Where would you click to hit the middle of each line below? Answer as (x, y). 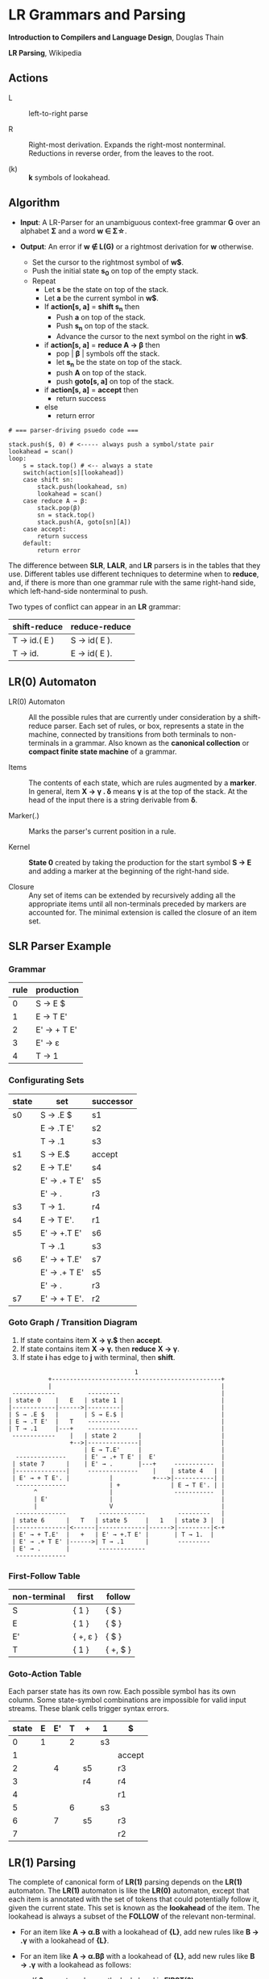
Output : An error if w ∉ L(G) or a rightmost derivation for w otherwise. (137, 246)
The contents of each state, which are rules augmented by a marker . (143, 782)
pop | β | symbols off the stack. (108, 354)
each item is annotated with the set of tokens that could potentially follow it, (134, 1899)
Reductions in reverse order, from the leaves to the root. (121, 153)
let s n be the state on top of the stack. (119, 363)
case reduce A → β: (56, 501)
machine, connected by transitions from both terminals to (124, 734)
